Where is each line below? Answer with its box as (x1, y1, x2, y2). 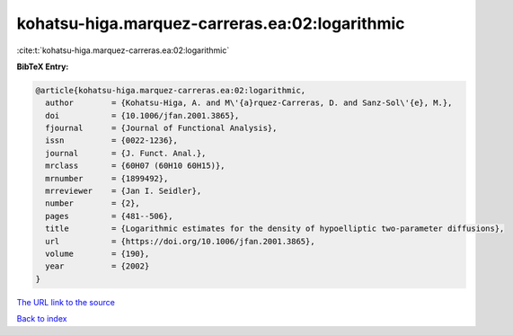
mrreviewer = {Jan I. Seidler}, (45, 186, 202, 197)
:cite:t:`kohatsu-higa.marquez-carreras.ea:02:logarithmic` (16, 45, 230, 56)
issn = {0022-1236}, (45, 136, 179, 145)
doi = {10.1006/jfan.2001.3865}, (45, 110, 240, 120)
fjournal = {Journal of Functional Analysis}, (45, 123, 278, 134)
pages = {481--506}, (45, 211, 174, 221)
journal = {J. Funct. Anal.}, (45, 148, 207, 158)
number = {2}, (45, 198, 141, 208)
